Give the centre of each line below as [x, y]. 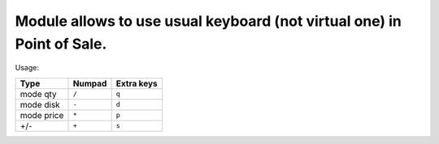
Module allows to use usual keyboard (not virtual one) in [209, 21]
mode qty [38, 94]
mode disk [40, 104]
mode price [42, 115]
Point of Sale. [61, 44]
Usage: [27, 68]
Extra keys [137, 83]
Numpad [90, 83]
